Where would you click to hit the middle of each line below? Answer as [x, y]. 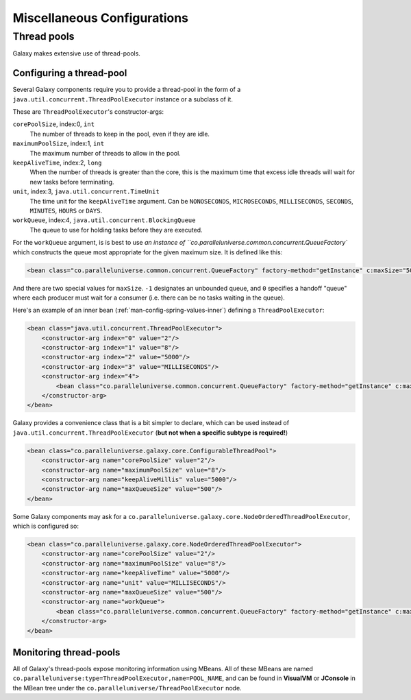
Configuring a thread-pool [70, 73]
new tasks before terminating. [72, 182]
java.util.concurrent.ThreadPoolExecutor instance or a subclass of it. [123, 99]
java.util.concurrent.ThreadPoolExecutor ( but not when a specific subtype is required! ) [150, 433]
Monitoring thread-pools [66, 652]
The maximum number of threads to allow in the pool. [105, 153]
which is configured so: [46, 526]
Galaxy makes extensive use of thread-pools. [76, 53]
